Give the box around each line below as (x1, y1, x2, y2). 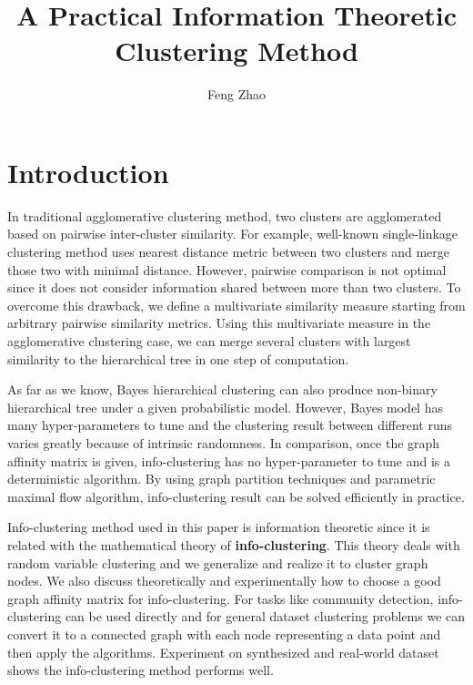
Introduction (7, 153, 169, 190)
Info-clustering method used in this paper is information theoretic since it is (7, 517, 430, 537)
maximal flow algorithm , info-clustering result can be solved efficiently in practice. (7, 486, 465, 506)
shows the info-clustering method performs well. (7, 660, 274, 680)
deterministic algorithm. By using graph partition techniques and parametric (7, 469, 436, 488)
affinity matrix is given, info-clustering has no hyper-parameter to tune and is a (7, 451, 451, 470)
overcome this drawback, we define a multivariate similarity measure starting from (7, 295, 466, 314)
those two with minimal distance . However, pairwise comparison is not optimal (7, 260, 447, 279)
